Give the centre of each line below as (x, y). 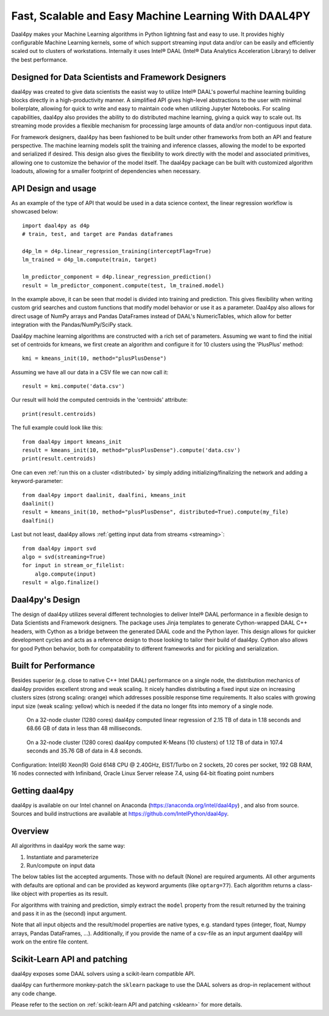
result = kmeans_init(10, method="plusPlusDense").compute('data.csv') (131, 450)
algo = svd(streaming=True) (64, 557)
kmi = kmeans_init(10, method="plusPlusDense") (94, 359)
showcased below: (35, 212)
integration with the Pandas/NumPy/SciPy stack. (72, 325)
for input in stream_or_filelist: (73, 565)
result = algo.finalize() (61, 583)
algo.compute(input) (65, 574)
